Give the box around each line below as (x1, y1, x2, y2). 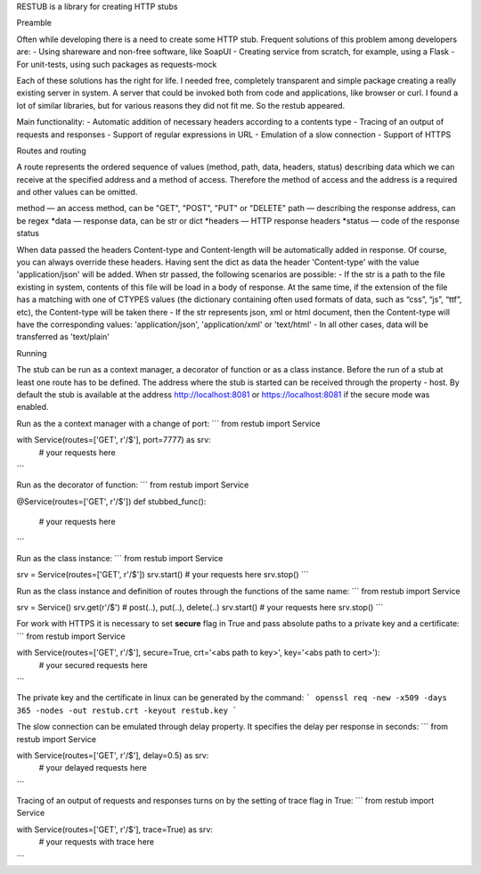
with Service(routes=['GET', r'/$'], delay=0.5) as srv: (16, 749, 209, 761)
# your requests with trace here (38, 837, 155, 847)
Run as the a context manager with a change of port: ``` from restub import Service (16, 418, 321, 429)
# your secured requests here (38, 659, 148, 670)
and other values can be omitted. (16, 187, 138, 198)
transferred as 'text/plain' (16, 331, 110, 342)
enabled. (16, 402, 49, 412)
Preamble (16, 18, 53, 29)
